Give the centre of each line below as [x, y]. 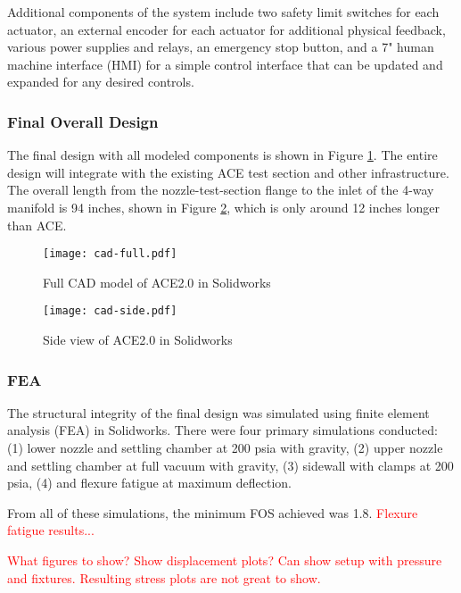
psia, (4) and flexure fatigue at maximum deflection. [150, 483]
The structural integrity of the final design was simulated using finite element [218, 412]
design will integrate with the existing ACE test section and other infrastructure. [228, 172]
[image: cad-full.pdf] [110, 254]
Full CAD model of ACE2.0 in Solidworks [157, 282]
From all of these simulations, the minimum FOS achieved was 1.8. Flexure [213, 512]
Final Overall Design [83, 121]
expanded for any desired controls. [101, 82]
